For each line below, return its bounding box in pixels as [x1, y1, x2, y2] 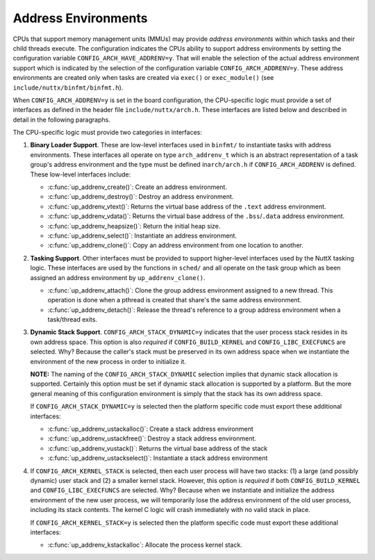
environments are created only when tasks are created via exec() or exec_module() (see [12, 74, 274, 82]
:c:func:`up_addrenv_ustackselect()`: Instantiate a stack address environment [47, 454, 268, 462]
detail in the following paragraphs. [12, 115, 110, 124]
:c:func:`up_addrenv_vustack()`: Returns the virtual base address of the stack [47, 444, 268, 452]
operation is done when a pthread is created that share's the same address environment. [47, 296, 302, 304]
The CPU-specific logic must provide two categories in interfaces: [12, 129, 203, 137]
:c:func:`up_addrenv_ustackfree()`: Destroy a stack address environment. [47, 434, 257, 443]
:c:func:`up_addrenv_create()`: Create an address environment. [47, 183, 227, 191]
